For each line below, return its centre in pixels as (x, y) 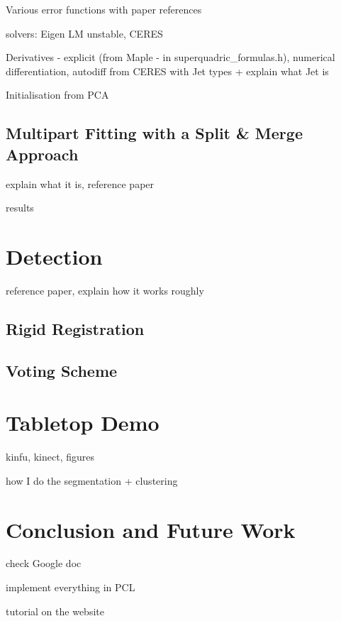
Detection (54, 256)
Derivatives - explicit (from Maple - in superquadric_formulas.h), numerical (170, 57)
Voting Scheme (62, 370)
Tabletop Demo (83, 423)
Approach (42, 154)
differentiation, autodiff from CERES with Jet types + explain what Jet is (167, 71)
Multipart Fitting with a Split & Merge (154, 133)
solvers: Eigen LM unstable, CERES (84, 33)
